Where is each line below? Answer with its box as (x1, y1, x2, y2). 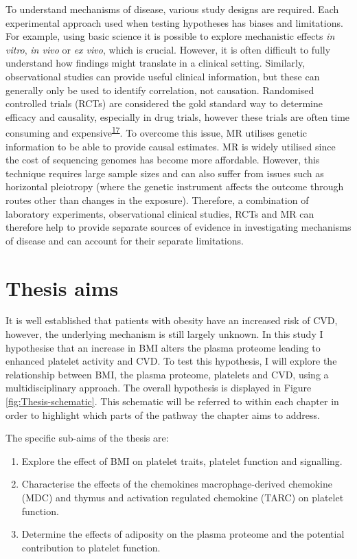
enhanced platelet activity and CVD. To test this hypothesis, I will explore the (5, 354, 337, 368)
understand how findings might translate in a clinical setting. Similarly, (5, 56, 306, 70)
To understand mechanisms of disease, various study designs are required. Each (5, 2, 339, 16)
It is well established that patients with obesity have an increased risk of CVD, (5, 313, 338, 328)
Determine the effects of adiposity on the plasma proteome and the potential (21, 527, 345, 541)
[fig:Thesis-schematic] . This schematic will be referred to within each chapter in (5, 394, 339, 409)
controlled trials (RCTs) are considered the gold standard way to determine (5, 96, 323, 111)
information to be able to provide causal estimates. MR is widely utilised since (5, 139, 336, 153)
